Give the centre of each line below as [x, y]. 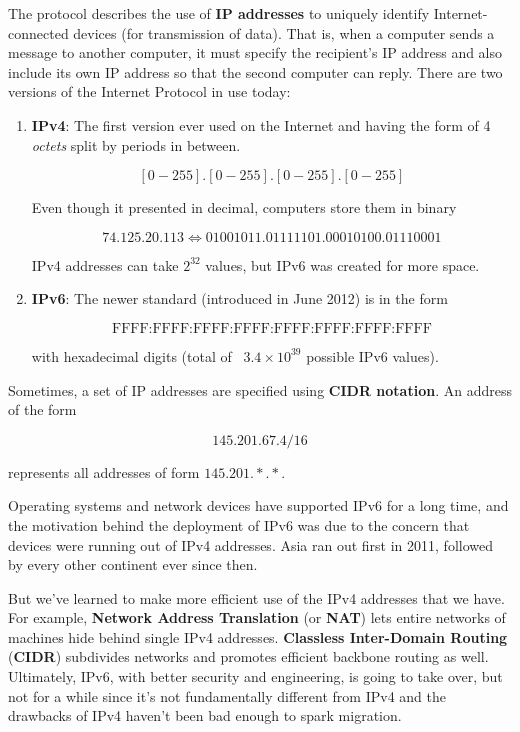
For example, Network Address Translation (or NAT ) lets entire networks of [257, 617]
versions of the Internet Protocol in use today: [149, 91]
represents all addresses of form [104, 471]
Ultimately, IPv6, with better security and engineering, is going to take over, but [255, 676]
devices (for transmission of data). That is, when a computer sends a [284, 32]
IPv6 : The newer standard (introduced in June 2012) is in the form [239, 298]
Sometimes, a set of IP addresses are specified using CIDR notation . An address [260, 389]
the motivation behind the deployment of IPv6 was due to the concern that [239, 524]
